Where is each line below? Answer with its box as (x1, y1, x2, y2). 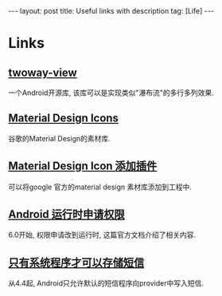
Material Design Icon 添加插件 (8, 160, 158, 173)
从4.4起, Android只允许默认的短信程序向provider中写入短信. (8, 278, 204, 288)
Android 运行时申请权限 (8, 207, 125, 221)
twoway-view (8, 65, 77, 79)
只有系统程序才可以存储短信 (8, 255, 145, 269)
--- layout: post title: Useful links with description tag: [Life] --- (8, 6, 215, 15)
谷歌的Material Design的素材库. (8, 133, 111, 143)
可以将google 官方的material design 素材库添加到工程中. (8, 182, 193, 191)
